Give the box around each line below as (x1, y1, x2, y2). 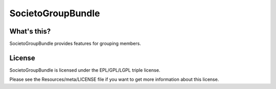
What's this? (9, 27, 51, 36)
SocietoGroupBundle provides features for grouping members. (9, 41, 142, 47)
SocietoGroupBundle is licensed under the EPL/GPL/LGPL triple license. (9, 67, 160, 73)
